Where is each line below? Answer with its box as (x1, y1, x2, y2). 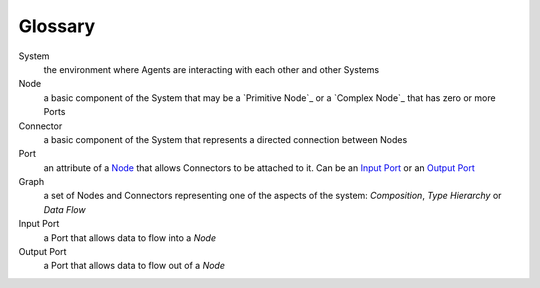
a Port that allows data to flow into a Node (43, 231, 217, 244)
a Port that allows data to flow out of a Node (43, 260, 225, 272)
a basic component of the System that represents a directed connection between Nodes (43, 133, 408, 145)
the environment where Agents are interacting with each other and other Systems (43, 63, 380, 75)
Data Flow (43, 203, 86, 215)
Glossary (18, 15, 96, 37)
